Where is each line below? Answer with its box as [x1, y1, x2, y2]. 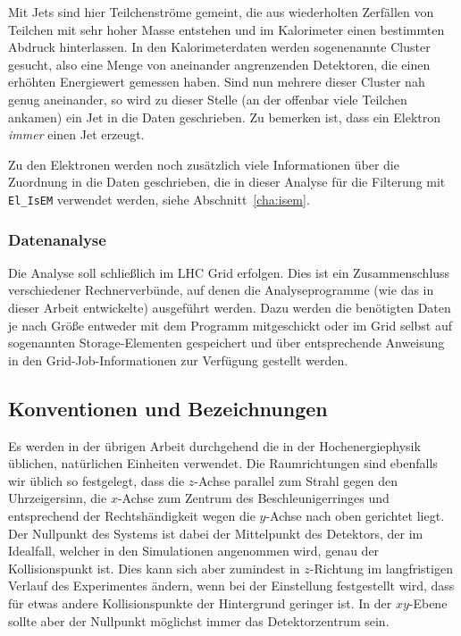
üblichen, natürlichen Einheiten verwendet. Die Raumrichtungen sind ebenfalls [8, 454, 438, 473]
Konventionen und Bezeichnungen [8, 394, 328, 422]
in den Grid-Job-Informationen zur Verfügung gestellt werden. [8, 350, 348, 369]
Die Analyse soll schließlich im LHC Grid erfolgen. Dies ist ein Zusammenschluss [8, 263, 450, 281]
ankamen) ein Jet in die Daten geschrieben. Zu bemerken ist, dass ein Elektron [8, 107, 440, 126]
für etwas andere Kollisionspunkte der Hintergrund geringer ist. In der [8, 593, 392, 612]
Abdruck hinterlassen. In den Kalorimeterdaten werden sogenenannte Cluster [8, 38, 431, 56]
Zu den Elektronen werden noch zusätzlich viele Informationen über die [8, 155, 399, 173]
